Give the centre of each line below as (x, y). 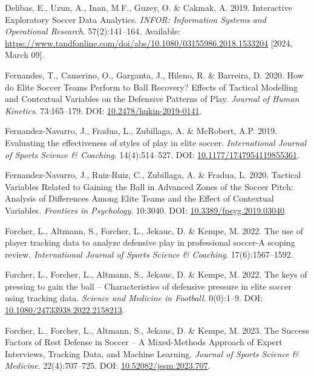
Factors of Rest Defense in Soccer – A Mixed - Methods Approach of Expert (144, 342)
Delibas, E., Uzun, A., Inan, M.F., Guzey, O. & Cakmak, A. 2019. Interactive (149, 7)
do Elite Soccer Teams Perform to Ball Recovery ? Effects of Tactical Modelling (151, 87)
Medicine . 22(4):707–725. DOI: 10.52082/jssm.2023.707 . (108, 365)
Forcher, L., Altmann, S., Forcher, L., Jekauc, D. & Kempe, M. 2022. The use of (154, 230)
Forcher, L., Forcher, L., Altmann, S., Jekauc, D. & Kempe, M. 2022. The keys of (156, 274)
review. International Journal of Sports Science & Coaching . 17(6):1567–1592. (149, 254)
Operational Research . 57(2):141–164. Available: (93, 31)
